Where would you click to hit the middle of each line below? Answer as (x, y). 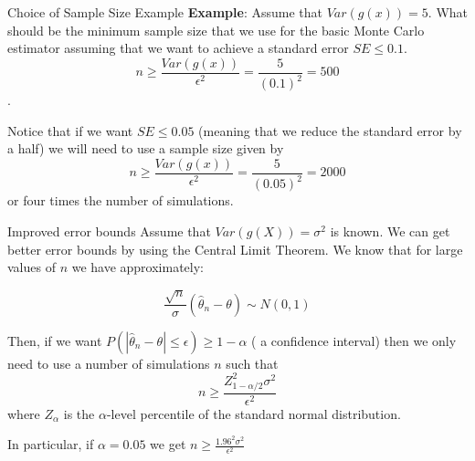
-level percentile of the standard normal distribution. (253, 413)
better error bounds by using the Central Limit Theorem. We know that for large (235, 249)
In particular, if (51, 444)
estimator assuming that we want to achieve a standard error (178, 48)
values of (32, 267)
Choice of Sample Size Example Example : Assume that (165, 12)
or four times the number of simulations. (121, 200)
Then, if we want (55, 340)
